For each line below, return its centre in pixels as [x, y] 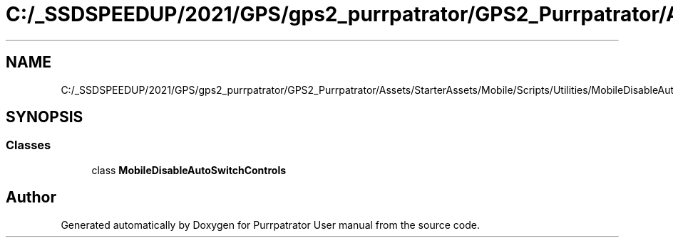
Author [31, 198]
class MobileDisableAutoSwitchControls [189, 170]
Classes [29, 145]
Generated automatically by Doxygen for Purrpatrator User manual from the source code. [270, 225]
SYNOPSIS [45, 117]
